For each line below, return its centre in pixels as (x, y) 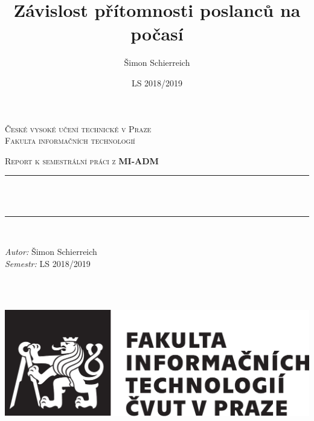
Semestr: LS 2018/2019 (48, 263)
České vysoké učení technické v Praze (78, 128)
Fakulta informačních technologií (70, 140)
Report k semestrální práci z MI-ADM (82, 160)
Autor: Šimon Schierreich (51, 252)
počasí (157, 34)
